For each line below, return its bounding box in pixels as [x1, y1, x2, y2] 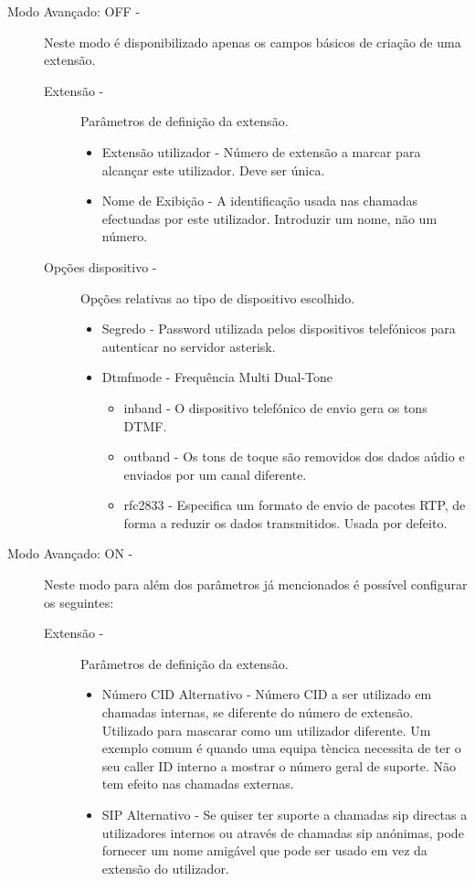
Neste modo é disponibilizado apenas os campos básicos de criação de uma [44, 32, 461, 51]
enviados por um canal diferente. [123, 464, 307, 483]
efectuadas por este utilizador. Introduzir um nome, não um [101, 208, 438, 228]
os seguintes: [44, 592, 114, 611]
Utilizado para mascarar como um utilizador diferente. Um [101, 720, 431, 739]
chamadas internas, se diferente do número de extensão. [101, 703, 414, 722]
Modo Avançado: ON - [7, 544, 133, 563]
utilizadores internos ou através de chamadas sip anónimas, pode [101, 823, 464, 842]
